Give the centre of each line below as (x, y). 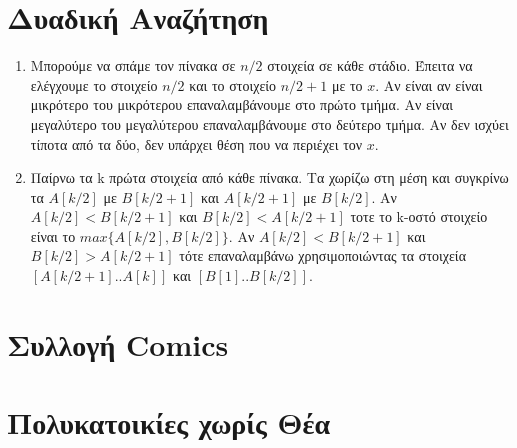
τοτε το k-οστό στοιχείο (419, 216)
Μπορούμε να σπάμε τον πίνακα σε (133, 65)
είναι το (53, 235)
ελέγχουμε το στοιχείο (94, 84)
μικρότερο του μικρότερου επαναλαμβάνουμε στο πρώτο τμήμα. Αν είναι (242, 104)
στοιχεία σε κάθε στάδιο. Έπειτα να (370, 65)
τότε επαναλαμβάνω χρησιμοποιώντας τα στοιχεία (322, 255)
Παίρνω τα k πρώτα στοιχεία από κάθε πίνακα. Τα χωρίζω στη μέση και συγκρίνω (269, 177)
